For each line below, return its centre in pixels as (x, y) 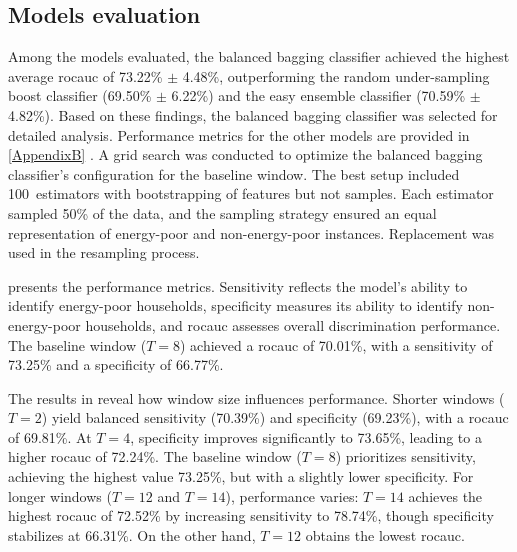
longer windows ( (60, 495)
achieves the (445, 495)
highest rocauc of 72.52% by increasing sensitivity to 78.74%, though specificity (251, 515)
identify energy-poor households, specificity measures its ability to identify (235, 305)
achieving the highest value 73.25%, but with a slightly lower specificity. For (241, 476)
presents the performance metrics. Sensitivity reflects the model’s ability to (238, 285)
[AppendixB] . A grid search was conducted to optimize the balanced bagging (245, 154)
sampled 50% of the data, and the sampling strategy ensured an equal (222, 212)
